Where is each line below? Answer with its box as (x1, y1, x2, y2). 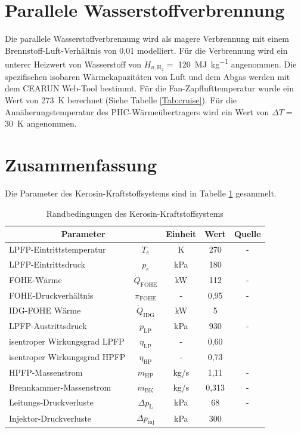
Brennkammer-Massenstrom (9, 380, 111, 393)
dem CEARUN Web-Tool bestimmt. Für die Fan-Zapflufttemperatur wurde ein (5, 82, 294, 94)
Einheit (166, 228, 197, 240)
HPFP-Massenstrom (9, 366, 83, 378)
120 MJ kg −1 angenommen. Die (178, 56, 297, 70)
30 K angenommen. (5, 117, 77, 130)
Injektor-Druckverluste (9, 412, 92, 425)
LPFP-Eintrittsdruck (9, 258, 85, 271)
